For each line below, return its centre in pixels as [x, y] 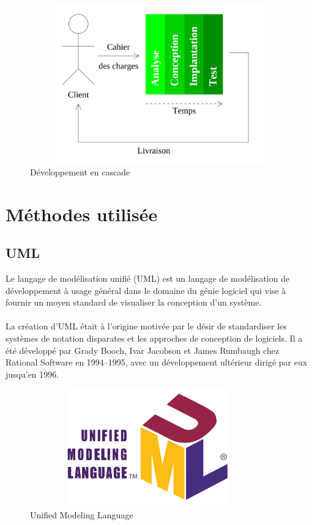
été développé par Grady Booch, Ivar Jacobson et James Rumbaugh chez [143, 350]
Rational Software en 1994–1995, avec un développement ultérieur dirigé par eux [157, 362]
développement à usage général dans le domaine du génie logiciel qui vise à [146, 290]
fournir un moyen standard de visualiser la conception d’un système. [134, 302]
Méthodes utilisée [82, 214]
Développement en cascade [80, 171]
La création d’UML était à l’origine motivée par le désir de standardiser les [146, 326]
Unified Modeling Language [82, 514]
